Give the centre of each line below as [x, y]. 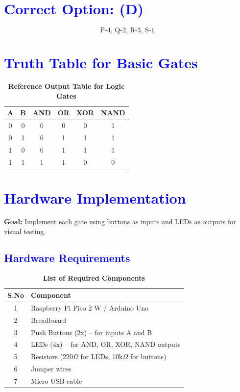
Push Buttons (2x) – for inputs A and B [92, 332]
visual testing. [25, 231]
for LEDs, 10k [102, 356]
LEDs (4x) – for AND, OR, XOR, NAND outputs [106, 344]
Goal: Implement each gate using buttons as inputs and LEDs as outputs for [120, 222]
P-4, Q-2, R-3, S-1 [127, 31]
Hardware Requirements [67, 257]
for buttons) [148, 356]
